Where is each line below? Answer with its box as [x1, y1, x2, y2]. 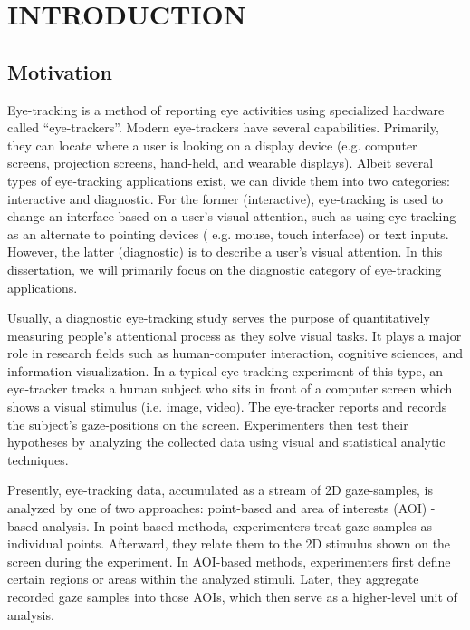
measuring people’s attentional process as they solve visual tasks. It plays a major [7, 325, 462, 344]
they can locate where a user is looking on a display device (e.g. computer [7, 135, 417, 154]
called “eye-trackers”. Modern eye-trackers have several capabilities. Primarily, [7, 118, 439, 137]
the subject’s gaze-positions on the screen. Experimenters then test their [7, 414, 408, 433]
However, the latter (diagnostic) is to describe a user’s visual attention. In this [7, 242, 443, 261]
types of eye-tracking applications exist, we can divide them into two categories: [7, 170, 450, 189]
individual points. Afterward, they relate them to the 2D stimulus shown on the [7, 534, 451, 553]
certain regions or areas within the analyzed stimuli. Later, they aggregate [7, 569, 419, 588]
